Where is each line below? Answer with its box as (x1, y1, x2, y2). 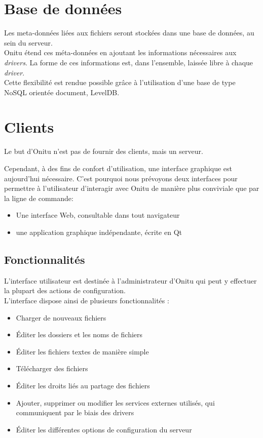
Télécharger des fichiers (16, 363, 88, 374)
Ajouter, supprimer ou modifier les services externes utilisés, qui (16, 397, 215, 408)
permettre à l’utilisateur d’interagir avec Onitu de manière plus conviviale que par (4, 183, 259, 193)
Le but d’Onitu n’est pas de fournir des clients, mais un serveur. (4, 146, 203, 156)
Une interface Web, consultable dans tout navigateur (16, 210, 180, 220)
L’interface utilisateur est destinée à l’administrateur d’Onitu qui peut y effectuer (4, 275, 257, 286)
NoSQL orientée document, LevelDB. (4, 87, 120, 97)
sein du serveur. (4, 37, 53, 48)
